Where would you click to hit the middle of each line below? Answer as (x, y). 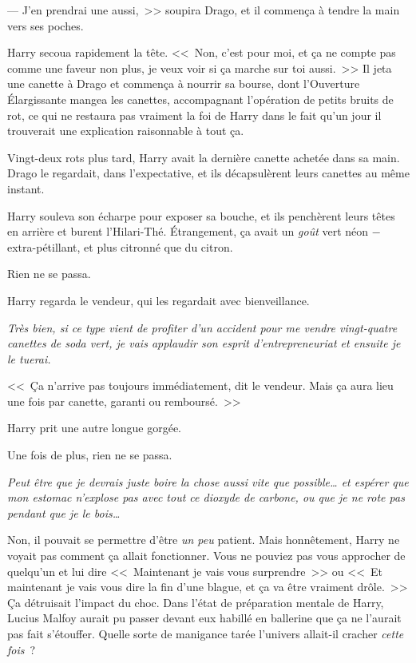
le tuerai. (29, 358)
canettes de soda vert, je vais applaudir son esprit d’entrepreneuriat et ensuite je (204, 343)
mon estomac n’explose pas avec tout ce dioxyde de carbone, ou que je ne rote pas (206, 497)
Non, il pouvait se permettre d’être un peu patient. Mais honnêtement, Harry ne (204, 540)
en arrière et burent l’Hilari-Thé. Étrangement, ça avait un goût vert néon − (194, 231)
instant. (26, 188)
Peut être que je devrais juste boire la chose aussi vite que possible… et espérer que (208, 481)
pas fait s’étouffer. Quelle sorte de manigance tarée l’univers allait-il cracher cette (206, 633)
